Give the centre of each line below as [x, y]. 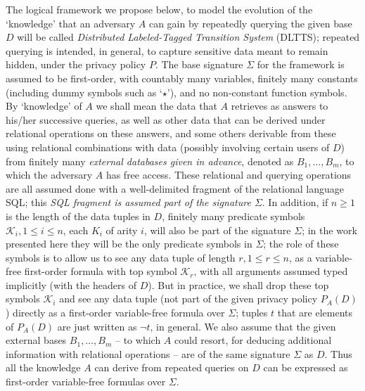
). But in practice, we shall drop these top [238, 284]
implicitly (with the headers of [71, 284]
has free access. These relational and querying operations [229, 175]
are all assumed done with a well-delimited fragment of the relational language [175, 188]
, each [76, 230]
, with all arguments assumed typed [271, 271]
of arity [122, 230]
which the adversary [49, 175]
